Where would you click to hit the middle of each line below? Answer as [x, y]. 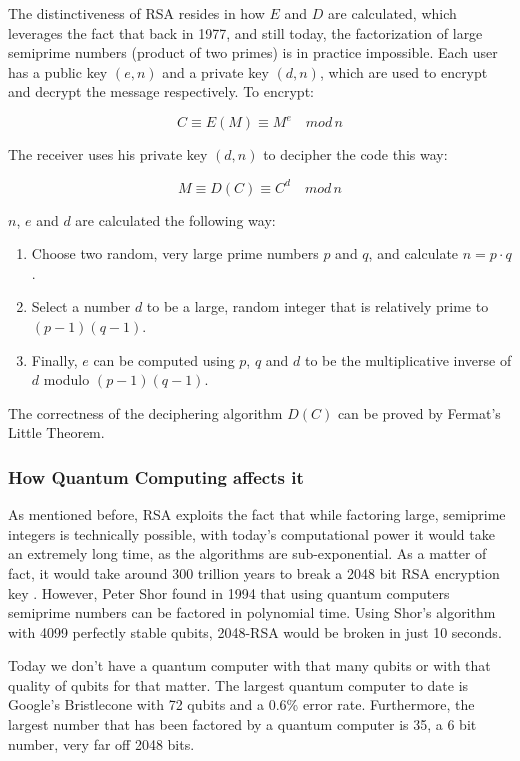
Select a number [81, 306]
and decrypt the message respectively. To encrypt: [161, 91]
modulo [66, 379]
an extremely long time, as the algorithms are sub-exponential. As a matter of [247, 553]
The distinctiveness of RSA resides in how [136, 13]
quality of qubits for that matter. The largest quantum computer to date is [238, 684]
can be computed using [164, 359]
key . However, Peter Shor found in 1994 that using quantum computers [229, 592]
